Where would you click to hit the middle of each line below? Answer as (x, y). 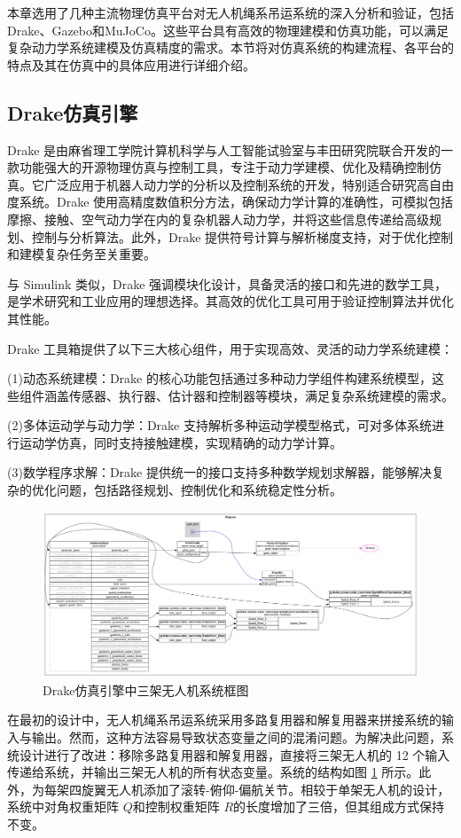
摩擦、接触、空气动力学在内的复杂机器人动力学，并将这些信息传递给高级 (218, 219)
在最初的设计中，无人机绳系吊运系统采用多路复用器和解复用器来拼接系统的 (224, 720)
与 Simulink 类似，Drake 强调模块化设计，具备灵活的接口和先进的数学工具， (227, 283)
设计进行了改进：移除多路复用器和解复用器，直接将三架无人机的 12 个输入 (234, 754)
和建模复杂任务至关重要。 (82, 254)
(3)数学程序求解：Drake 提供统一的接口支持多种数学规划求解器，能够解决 (219, 472)
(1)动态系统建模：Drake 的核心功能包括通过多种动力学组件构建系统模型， (219, 378)
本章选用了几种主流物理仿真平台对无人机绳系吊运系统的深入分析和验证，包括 (230, 12)
